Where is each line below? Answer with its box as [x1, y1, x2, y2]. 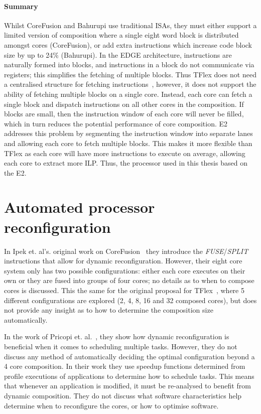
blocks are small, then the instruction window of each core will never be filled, [4, 108, 244, 119]
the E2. [4, 167, 27, 178]
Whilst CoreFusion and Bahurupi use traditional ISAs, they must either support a [4, 20, 257, 30]
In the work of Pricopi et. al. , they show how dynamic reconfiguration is [4, 331, 229, 342]
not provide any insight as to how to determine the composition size [4, 305, 213, 315]
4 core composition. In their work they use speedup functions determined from [4, 361, 245, 371]
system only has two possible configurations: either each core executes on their [4, 265, 245, 275]
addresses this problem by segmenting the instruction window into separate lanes [4, 128, 253, 139]
